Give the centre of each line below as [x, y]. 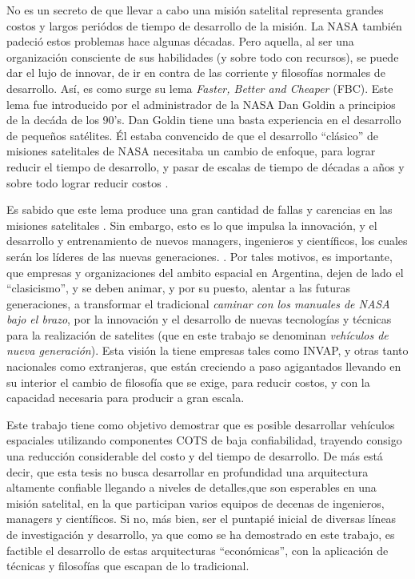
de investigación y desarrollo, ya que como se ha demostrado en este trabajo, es [201, 534]
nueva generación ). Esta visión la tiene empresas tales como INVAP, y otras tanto [207, 350]
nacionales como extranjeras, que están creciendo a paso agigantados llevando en [204, 366]
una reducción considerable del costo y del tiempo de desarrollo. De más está [195, 456]
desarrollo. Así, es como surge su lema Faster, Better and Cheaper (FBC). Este [200, 88]
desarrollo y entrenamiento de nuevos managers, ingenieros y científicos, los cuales [207, 241]
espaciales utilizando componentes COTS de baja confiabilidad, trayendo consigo [204, 440]
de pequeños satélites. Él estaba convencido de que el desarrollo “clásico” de [193, 135]
